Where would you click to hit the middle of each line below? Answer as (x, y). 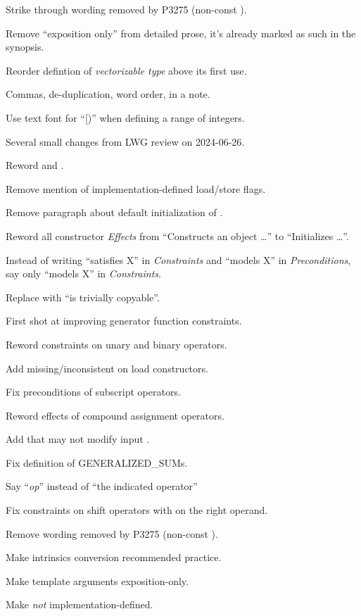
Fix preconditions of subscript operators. (93, 392)
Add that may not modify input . (78, 439)
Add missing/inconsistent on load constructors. (107, 368)
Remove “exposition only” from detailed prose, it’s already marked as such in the (181, 33)
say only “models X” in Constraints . (83, 274)
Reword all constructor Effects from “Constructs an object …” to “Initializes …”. (177, 235)
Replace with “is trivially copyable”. (83, 297)
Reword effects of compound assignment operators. (115, 415)
